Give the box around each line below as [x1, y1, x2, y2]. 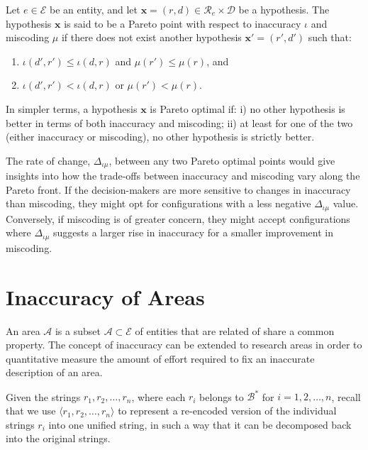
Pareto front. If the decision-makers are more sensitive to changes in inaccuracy [6, 182, 351, 197]
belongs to [199, 389, 244, 404]
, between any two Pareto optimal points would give [108, 153, 335, 168]
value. [333, 196, 359, 211]
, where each [131, 389, 186, 404]
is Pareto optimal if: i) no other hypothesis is [150, 101, 345, 116]
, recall [331, 389, 361, 404]
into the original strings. [6, 431, 111, 446]
